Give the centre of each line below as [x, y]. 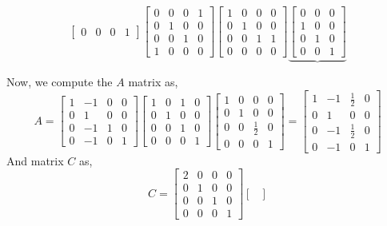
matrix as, [153, 82]
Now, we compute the [60, 82]
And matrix [35, 160]
